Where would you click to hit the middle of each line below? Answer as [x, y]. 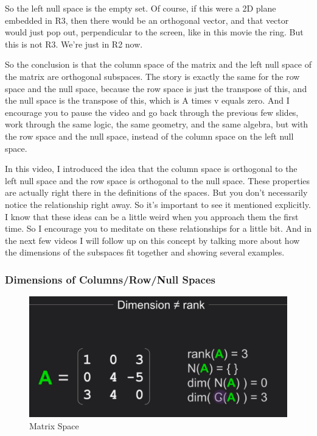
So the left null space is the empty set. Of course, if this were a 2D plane [141, 8]
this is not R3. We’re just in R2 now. [74, 44]
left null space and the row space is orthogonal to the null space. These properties [158, 180]
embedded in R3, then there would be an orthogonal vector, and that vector [147, 20]
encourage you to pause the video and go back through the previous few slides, [152, 112]
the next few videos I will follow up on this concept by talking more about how [152, 240]
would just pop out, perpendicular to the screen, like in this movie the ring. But [154, 32]
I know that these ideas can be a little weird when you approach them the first [152, 216]
